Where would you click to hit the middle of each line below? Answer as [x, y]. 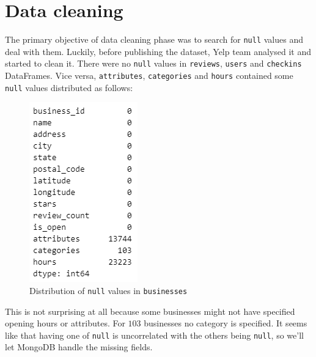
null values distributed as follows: [69, 87]
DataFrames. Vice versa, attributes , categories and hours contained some [149, 75]
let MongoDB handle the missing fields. [79, 347]
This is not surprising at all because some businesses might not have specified [150, 311]
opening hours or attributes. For [65, 323]
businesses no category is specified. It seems [226, 323]
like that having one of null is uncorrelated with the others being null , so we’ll [154, 335]
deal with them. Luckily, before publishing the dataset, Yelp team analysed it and [158, 51]
